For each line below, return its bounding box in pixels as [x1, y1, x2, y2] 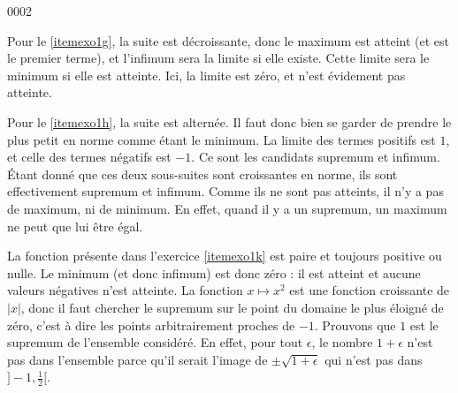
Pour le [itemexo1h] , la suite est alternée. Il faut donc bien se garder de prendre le [7, 112, 452, 131]
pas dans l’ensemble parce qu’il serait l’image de [7, 350, 268, 368]
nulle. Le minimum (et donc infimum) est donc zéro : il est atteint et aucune [7, 263, 421, 282]
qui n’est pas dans [324, 350, 423, 368]
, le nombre [311, 333, 373, 351]
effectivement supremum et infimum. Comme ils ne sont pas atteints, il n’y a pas [7, 182, 444, 200]
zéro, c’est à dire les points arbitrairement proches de [7, 315, 295, 334]
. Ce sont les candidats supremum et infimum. [191, 147, 440, 166]
